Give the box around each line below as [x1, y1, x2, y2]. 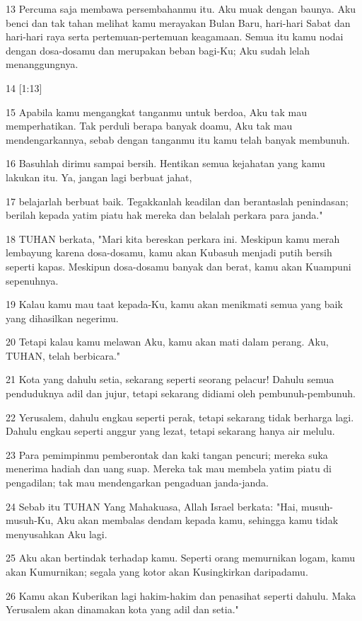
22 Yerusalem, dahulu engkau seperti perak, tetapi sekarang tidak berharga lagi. [6, 409, 354, 424]
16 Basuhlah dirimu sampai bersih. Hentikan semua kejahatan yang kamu [6, 156, 325, 171]
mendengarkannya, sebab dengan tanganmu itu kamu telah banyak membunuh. [6, 132, 350, 147]
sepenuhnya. [6, 273, 59, 287]
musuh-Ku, [6, 513, 54, 528]
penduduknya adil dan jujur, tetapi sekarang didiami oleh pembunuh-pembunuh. [6, 386, 356, 401]
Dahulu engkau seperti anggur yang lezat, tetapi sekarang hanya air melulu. [6, 423, 335, 438]
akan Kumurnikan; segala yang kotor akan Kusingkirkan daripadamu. [6, 564, 308, 579]
